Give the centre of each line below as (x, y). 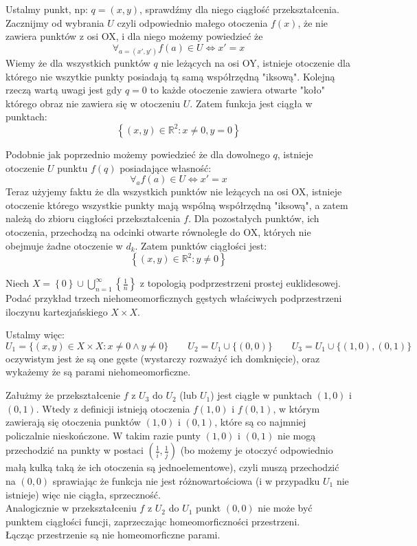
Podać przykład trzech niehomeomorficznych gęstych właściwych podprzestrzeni (174, 298)
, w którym (296, 408)
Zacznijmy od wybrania (55, 22)
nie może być (285, 508)
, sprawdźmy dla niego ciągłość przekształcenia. (239, 9)
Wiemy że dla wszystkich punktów (78, 62)
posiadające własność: (166, 167)
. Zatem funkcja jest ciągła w (251, 103)
